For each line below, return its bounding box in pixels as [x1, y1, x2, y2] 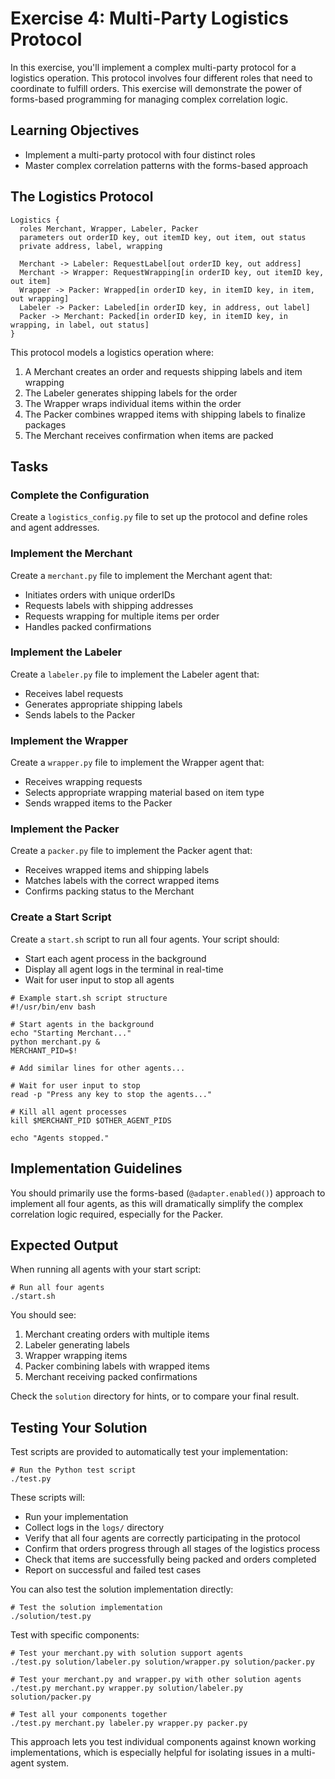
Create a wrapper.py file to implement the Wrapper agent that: [10, 757, 265, 769]
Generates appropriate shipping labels [24, 698, 183, 710]
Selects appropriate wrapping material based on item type [24, 787, 265, 799]
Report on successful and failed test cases [24, 1564, 202, 1576]
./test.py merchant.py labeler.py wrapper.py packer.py [10, 1718, 248, 1729]
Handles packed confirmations [24, 620, 152, 632]
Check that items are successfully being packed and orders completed [24, 1553, 317, 1566]
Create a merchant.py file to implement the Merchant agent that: [10, 569, 273, 581]
